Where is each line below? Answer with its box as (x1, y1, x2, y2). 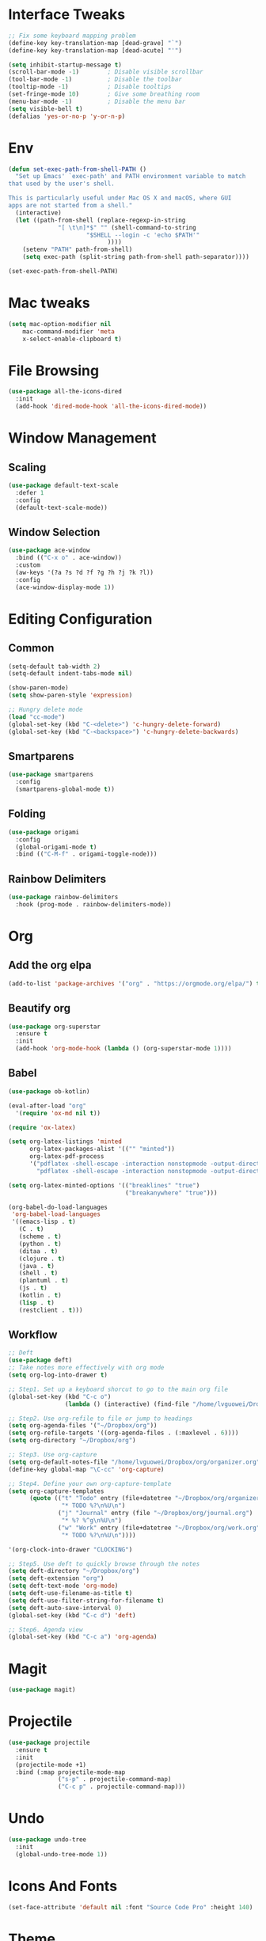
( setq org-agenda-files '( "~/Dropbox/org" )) (8, 1422, 158, 1430)
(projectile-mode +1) (15, 1761, 87, 1768)
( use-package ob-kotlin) (8, 1087, 90, 1096)
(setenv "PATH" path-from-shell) (22, 245, 133, 254)
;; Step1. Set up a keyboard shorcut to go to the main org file (8, 1385, 228, 1393)
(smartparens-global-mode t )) (15, 785, 115, 793)
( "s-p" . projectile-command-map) (58, 1776, 172, 1783)
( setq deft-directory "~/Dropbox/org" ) (8, 1567, 140, 1575)
